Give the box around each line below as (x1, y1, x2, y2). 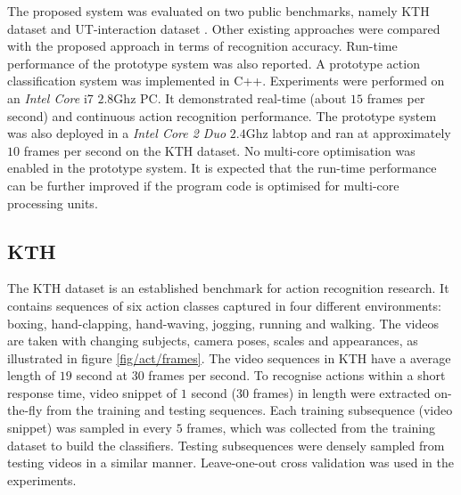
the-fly (7, 401, 43, 419)
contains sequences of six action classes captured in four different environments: (7, 296, 441, 314)
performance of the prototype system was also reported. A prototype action (7, 53, 420, 72)
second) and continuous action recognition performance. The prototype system (7, 106, 437, 125)
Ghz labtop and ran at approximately (245, 124, 451, 142)
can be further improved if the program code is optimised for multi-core (7, 175, 399, 194)
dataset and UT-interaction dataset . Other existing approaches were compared (7, 19, 440, 37)
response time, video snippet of (7, 383, 177, 402)
